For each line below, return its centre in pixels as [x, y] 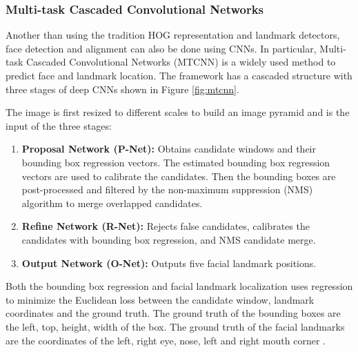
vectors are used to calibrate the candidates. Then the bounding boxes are [179, 176]
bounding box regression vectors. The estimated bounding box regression [176, 162]
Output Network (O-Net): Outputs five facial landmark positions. [169, 263]
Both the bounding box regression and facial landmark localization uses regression [179, 286]
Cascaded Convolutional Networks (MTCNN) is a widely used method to [181, 62]
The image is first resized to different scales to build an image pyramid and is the [178, 112]
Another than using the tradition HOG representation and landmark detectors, [173, 35]
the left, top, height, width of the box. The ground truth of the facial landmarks [175, 326]
